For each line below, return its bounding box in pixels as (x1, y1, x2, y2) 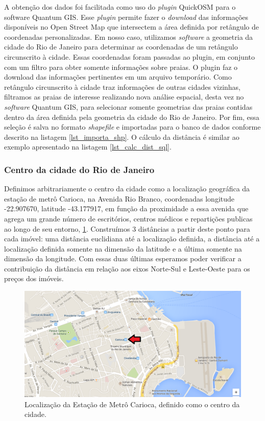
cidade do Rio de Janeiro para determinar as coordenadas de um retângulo (4, 41, 238, 52)
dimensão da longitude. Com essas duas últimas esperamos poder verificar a (4, 253, 242, 264)
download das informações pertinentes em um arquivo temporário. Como (4, 71, 232, 82)
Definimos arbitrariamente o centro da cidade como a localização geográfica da (4, 183, 250, 194)
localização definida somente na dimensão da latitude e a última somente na (4, 243, 242, 254)
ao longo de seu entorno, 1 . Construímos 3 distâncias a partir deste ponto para (4, 223, 250, 234)
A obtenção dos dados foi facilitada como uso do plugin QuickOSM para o (4, 2, 236, 12)
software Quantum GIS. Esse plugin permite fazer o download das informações (4, 11, 249, 22)
